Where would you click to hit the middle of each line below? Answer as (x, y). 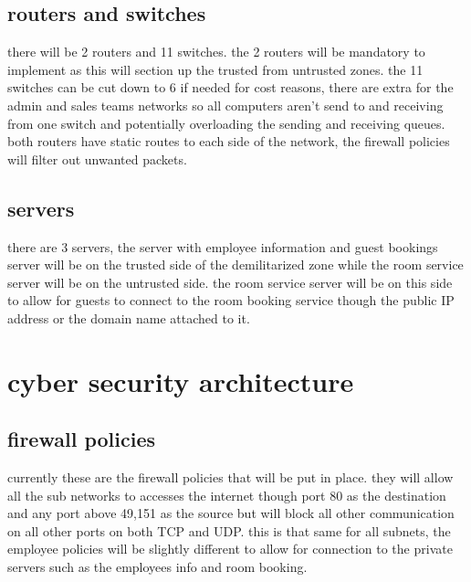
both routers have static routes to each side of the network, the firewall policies (229, 141)
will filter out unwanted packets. (97, 159)
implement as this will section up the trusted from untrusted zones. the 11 (215, 69)
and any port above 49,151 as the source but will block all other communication (231, 513)
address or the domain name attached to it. (129, 317)
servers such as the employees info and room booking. (157, 567)
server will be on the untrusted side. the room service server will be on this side (230, 282)
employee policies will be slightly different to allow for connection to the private (230, 549)
